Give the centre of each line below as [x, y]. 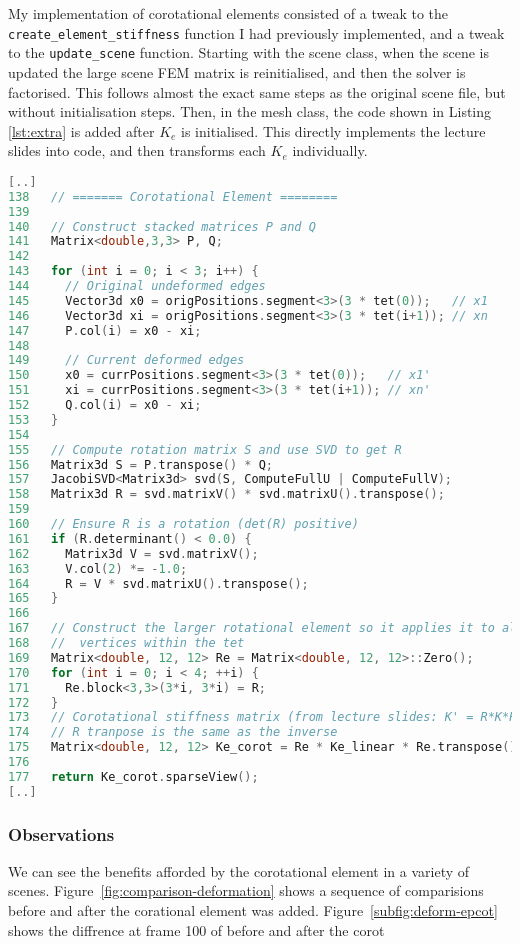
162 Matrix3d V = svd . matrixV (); [133, 553]
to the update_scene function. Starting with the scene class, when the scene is [249, 52]
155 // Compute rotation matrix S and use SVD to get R [205, 449]
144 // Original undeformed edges [137, 286]
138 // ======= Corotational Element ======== [173, 196]
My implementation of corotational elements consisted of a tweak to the [228, 13]
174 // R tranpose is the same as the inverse [173, 732]
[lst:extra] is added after [81, 130]
